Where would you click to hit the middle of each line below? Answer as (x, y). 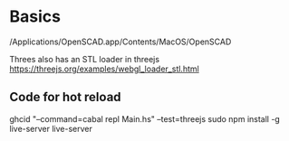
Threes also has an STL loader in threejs (85, 59)
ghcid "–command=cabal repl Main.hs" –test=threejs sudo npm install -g (145, 118)
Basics (35, 17)
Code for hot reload (65, 97)
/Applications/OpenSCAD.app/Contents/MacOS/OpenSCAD (120, 42)
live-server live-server (51, 128)
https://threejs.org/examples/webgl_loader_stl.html (104, 69)
